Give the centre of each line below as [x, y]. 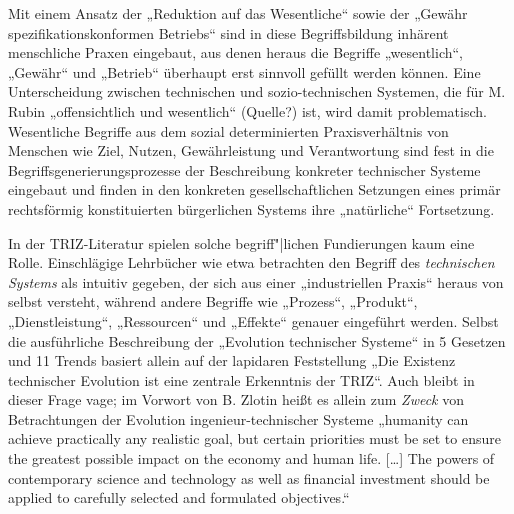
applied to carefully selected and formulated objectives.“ [179, 497]
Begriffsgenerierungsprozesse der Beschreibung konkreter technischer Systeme [244, 169]
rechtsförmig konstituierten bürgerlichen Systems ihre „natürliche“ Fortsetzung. [251, 208]
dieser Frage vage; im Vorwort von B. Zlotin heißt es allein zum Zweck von [236, 399]
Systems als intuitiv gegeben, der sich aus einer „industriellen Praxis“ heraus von [256, 281]
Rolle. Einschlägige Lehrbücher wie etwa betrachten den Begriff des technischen [251, 262]
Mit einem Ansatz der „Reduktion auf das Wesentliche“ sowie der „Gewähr [238, 13]
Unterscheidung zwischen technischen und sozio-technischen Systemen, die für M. [257, 91]
